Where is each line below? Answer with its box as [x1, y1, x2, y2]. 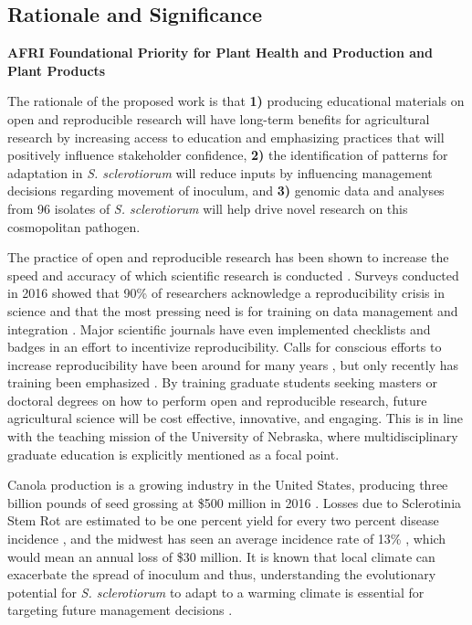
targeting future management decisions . [7, 600, 233, 620]
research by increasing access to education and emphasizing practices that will [7, 127, 445, 146]
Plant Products [7, 60, 106, 79]
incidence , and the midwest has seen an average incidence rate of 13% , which [7, 529, 446, 548]
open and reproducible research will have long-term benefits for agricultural [7, 109, 430, 128]
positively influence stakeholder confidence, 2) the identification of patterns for [7, 145, 448, 164]
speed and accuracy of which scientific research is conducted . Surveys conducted [7, 265, 459, 284]
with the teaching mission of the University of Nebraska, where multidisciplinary [7, 427, 458, 446]
